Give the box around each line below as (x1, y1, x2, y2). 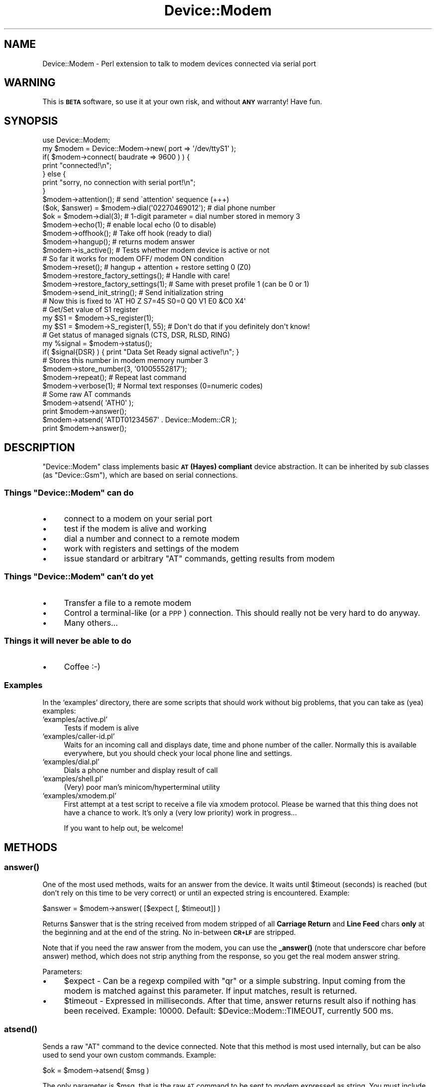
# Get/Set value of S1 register (42, 305, 139, 314)
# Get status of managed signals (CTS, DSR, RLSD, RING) (42, 331, 230, 340)
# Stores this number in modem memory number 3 (42, 356, 208, 365)
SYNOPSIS (4, 114, 58, 127)
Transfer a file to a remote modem (64, 597, 192, 608)
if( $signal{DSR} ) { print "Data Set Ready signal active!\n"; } (42, 348, 239, 357)
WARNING (4, 76, 56, 89)
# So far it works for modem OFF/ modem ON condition (42, 254, 224, 263)
